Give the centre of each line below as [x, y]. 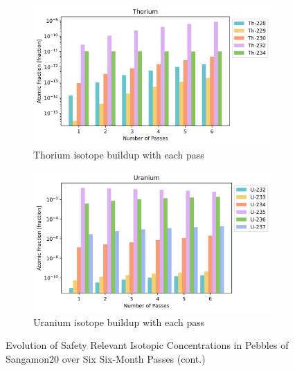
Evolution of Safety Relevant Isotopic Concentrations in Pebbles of [147, 345]
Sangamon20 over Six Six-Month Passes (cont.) [106, 358]
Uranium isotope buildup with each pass [119, 322]
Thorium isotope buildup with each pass [119, 155]
